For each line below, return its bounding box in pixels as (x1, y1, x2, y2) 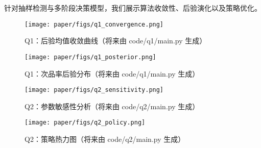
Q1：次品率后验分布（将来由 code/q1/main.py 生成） (25, 68, 200, 79)
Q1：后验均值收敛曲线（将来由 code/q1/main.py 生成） (25, 35, 207, 46)
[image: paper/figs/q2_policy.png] (25, 119, 146, 127)
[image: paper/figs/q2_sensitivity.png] (25, 86, 164, 94)
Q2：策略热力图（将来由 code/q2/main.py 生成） (25, 134, 185, 144)
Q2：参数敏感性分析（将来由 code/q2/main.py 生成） (25, 101, 200, 111)
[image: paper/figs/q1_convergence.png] (25, 20, 164, 28)
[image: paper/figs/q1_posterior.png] (25, 53, 156, 61)
